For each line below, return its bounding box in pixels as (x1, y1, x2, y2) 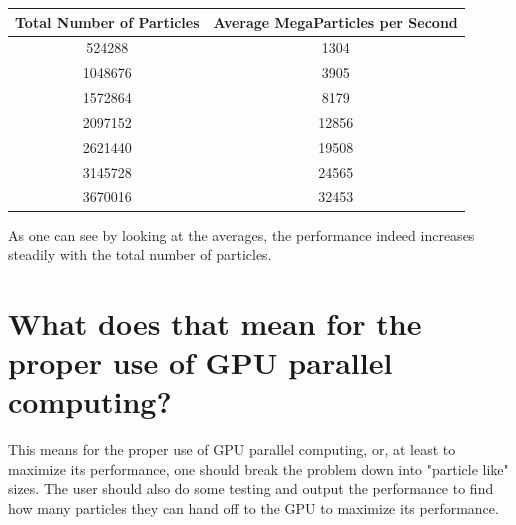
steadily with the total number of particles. (8, 244, 272, 265)
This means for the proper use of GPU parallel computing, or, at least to (8, 439, 456, 460)
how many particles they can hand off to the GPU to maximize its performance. (8, 497, 499, 518)
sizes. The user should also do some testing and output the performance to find (8, 478, 494, 499)
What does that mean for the (8, 302, 422, 343)
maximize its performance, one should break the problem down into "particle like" (8, 458, 509, 479)
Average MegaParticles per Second (213, 11, 458, 32)
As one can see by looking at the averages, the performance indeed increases (8, 224, 475, 245)
